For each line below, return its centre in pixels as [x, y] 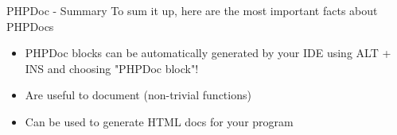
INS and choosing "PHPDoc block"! [112, 68]
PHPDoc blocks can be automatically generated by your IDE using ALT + [208, 53]
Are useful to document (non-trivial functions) [138, 95]
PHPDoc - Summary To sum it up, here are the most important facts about [192, 10]
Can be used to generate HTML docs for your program [159, 121]
